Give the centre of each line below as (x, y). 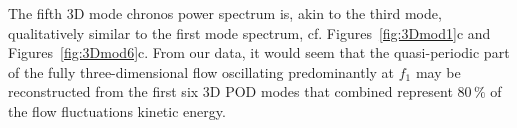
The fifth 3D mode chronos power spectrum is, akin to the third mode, (225, 13)
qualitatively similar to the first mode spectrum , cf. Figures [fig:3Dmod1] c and (249, 32)
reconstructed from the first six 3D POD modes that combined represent (230, 91)
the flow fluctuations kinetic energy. (117, 110)
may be (438, 71)
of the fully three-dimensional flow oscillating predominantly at (201, 71)
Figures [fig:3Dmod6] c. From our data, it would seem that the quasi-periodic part (259, 52)
